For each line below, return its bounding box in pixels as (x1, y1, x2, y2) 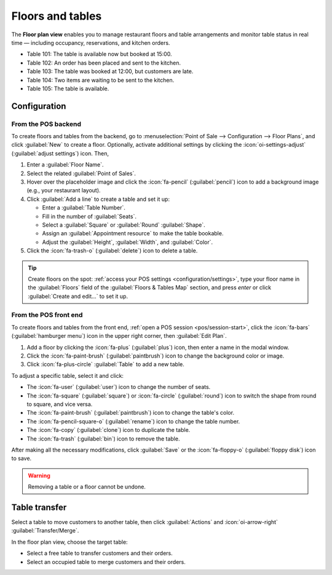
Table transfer (11, 502, 67, 512)
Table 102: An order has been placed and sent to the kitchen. (26, 59, 181, 66)
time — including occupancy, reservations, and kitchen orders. (11, 39, 170, 46)
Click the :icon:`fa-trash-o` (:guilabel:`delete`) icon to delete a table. (26, 247, 198, 254)
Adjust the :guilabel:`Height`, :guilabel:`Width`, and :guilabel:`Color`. (42, 238, 213, 246)
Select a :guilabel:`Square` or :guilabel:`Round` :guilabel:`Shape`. (42, 221, 205, 229)
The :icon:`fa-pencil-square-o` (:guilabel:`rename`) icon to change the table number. (26, 418, 240, 425)
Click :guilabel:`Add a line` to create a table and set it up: (26, 195, 170, 203)
